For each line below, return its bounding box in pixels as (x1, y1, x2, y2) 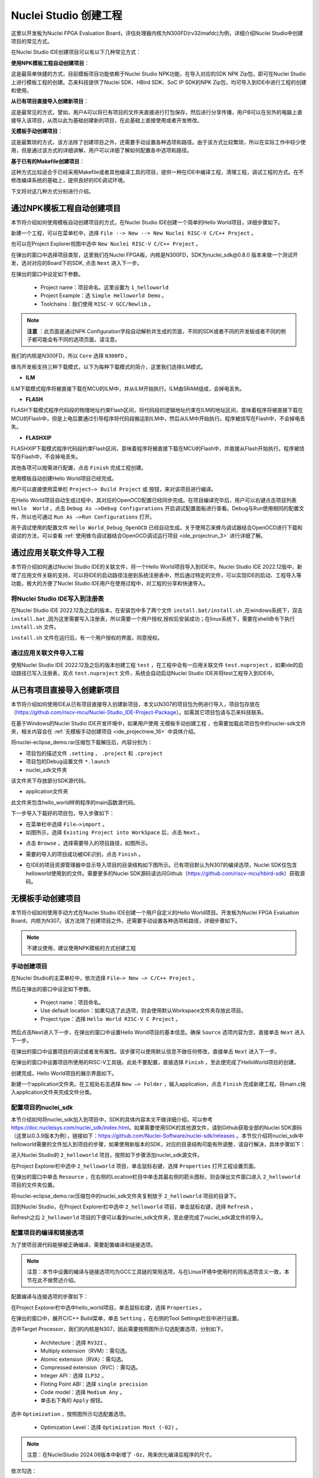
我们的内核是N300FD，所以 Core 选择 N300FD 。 (11, 352, 131, 359)
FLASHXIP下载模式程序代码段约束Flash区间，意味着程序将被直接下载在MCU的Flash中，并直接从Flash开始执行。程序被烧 (11, 445, 305, 452)
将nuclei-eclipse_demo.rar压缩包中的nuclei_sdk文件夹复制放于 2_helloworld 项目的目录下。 (11, 1192, 239, 1200)
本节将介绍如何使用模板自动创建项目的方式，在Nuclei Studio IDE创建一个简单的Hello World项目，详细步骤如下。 (11, 219, 284, 226)
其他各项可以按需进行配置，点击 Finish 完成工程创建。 (11, 464, 147, 471)
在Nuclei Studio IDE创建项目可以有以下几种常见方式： (11, 48, 142, 56)
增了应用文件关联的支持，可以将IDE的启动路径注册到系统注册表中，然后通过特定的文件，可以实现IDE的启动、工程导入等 (11, 571, 302, 579)
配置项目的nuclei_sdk (11, 1103, 73, 1111)
